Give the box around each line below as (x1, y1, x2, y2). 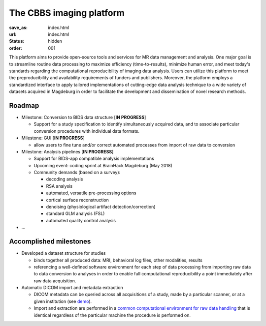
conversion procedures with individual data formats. (33, 128, 140, 134)
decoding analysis (46, 176, 83, 182)
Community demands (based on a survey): (33, 170, 121, 176)
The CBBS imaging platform (9, 7, 125, 18)
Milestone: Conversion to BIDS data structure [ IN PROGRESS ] (21, 114, 146, 120)
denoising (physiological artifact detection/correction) (46, 204, 156, 210)
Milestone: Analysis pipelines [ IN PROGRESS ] (21, 148, 114, 154)
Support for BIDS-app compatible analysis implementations (33, 155, 155, 162)
